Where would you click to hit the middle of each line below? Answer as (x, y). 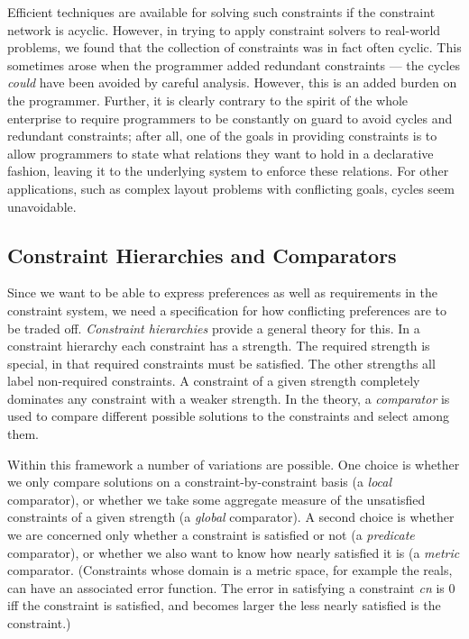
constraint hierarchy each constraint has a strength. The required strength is (219, 346)
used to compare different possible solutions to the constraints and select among (228, 416)
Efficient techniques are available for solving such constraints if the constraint (221, 12)
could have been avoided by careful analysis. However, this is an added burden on (232, 82)
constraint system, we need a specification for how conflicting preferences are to (227, 310)
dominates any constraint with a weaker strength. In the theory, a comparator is (229, 398)
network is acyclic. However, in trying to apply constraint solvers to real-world (224, 29)
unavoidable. (42, 206)
